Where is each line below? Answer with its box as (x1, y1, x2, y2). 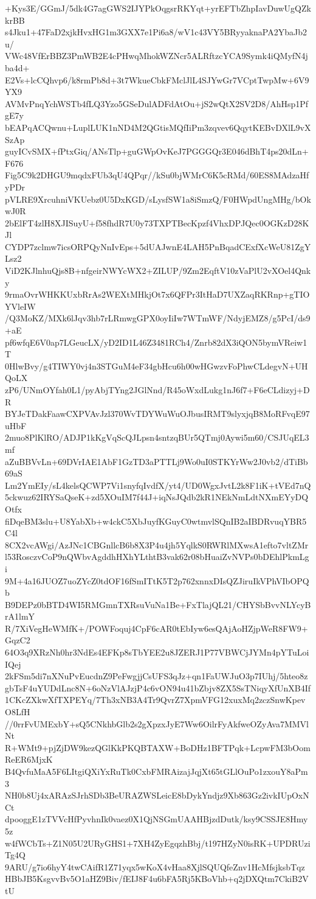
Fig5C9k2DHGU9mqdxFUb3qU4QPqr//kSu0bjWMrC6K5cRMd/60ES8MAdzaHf (5, 169, 309, 181)
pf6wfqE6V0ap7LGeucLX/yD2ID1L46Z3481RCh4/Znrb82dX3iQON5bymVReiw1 (5, 335, 307, 348)
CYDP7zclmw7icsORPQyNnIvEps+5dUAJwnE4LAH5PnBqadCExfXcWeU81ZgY (5, 240, 311, 253)
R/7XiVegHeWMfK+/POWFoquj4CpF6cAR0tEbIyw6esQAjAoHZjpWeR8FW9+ (5, 621, 308, 634)
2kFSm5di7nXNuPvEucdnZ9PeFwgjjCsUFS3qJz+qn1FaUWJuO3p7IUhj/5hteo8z (5, 670, 308, 682)
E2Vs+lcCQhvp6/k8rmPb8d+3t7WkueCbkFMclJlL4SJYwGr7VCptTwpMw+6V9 (5, 73, 309, 86)
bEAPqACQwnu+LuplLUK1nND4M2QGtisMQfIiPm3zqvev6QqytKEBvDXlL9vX (5, 121, 311, 133)
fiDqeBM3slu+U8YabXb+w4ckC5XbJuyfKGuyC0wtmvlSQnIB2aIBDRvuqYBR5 (5, 514, 307, 527)
